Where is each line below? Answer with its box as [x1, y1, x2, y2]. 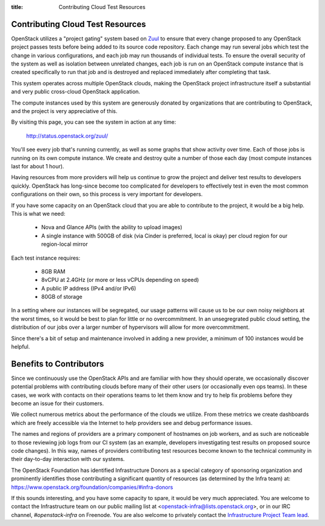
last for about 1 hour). [11, 162, 64, 170]
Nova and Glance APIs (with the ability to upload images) [41, 224, 183, 231]
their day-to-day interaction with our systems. [11, 456, 125, 463]
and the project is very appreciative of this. [11, 108, 117, 115]
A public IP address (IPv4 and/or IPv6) [41, 284, 137, 292]
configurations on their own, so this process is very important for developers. [11, 191, 203, 198]
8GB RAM [41, 268, 66, 275]
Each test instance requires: [11, 254, 81, 261]
